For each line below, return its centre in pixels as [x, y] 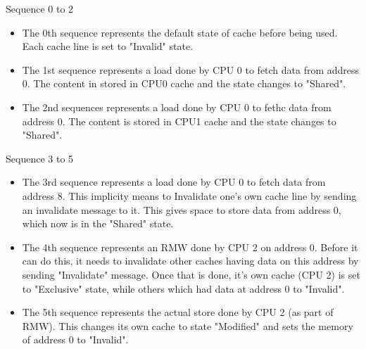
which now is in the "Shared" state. [98, 223]
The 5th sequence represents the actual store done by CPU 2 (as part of [178, 312]
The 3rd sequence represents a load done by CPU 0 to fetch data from [174, 182]
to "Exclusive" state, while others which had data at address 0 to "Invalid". [183, 288]
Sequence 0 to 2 [40, 8]
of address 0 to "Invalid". [75, 340]
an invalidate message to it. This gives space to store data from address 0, [182, 209]
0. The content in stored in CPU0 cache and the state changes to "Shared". [184, 83]
